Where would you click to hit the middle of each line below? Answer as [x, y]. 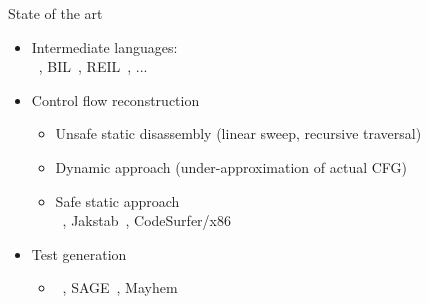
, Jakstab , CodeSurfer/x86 [146, 220]
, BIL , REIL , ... [93, 66]
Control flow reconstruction [115, 99]
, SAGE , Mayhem [120, 287]
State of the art [55, 13]
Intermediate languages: [104, 46]
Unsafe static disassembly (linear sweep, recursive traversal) [238, 133]
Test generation [79, 253]
